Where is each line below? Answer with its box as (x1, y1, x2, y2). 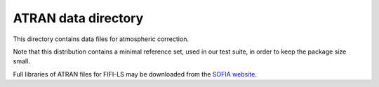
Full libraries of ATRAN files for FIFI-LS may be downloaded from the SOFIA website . (13, 70, 258, 78)
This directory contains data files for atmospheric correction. (13, 35, 189, 43)
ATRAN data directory (13, 10, 144, 26)
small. (13, 57, 31, 65)
